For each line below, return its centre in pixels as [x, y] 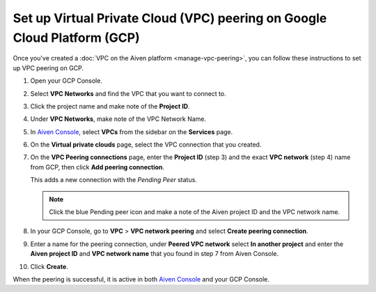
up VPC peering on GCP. [48, 68]
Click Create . [49, 266]
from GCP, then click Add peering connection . [97, 167]
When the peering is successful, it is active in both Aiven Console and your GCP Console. [141, 279]
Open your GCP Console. [66, 81]
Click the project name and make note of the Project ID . [110, 106]
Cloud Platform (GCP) [77, 38]
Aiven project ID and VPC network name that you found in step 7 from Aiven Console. [155, 254]
